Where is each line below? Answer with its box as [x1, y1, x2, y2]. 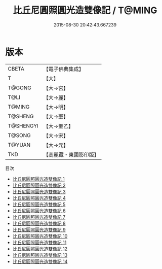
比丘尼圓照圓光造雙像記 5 [12, 201, 66, 207]
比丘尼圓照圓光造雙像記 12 [12, 246, 67, 252]
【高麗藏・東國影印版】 [43, 151, 100, 158]
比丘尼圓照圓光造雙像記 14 [12, 258, 68, 264]
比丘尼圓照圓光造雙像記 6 [12, 208, 66, 214]
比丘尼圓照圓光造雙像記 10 [12, 233, 68, 239]
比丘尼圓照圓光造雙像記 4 [12, 195, 66, 201]
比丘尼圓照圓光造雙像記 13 [12, 252, 68, 258]
